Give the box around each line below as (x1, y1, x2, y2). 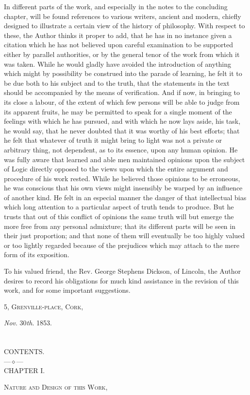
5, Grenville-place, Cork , (4, 301, 83, 311)
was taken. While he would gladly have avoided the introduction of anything (4, 58, 231, 69)
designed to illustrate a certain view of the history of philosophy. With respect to (4, 20, 245, 31)
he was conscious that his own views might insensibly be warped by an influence (4, 183, 243, 193)
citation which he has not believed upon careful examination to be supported (4, 39, 233, 50)
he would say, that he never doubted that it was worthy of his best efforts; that (4, 125, 240, 135)
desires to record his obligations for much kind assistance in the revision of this (4, 275, 239, 285)
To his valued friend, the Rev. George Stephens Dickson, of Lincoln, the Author (4, 266, 241, 276)
